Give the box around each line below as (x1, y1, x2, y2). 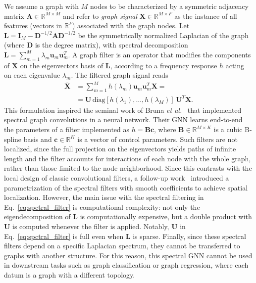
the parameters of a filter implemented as (4, 124, 130, 134)
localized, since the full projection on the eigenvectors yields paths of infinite (4, 143, 236, 154)
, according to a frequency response (110, 60, 217, 70)
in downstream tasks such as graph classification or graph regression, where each (4, 260, 249, 270)
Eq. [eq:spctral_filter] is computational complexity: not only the (4, 201, 200, 212)
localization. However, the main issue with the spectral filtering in (4, 192, 204, 202)
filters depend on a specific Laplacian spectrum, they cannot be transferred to (4, 240, 240, 251)
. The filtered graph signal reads (71, 70, 168, 80)
